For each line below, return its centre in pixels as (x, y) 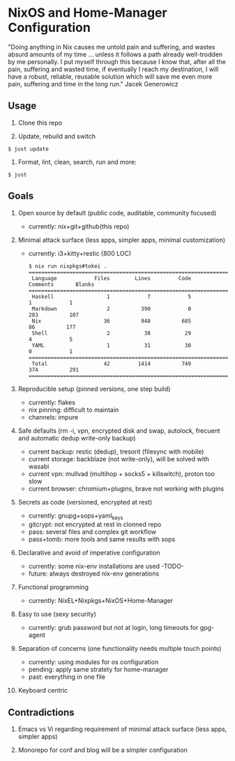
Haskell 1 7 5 (111, 297)
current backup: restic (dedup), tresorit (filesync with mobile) (116, 452)
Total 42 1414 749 (111, 364)
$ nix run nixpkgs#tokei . (68, 266)
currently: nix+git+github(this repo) (79, 226)
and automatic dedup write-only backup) (77, 438)
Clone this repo (40, 123)
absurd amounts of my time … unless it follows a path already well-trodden (115, 54)
